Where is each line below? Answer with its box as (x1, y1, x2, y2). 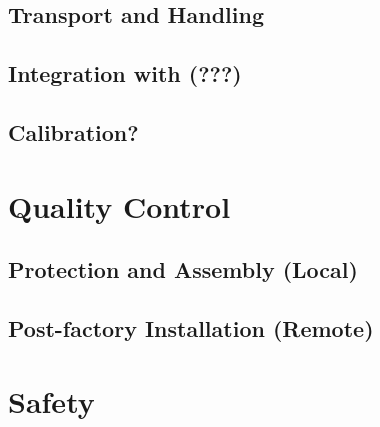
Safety (8, 381, 95, 422)
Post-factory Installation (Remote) (8, 312, 374, 343)
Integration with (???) (8, 58, 242, 89)
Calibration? (8, 116, 139, 147)
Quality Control (8, 185, 231, 226)
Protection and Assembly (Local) (8, 254, 358, 285)
